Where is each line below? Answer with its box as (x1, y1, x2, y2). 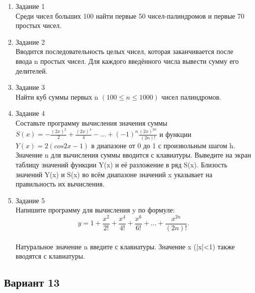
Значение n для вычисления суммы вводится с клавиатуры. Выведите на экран (15, 150, 251, 160)
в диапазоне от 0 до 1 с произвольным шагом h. (91, 140, 235, 150)
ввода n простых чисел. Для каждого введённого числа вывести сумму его (15, 55, 239, 66)
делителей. (15, 65, 48, 76)
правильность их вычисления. (15, 179, 105, 189)
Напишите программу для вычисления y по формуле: (15, 205, 175, 215)
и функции (159, 129, 192, 139)
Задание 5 (15, 195, 45, 205)
